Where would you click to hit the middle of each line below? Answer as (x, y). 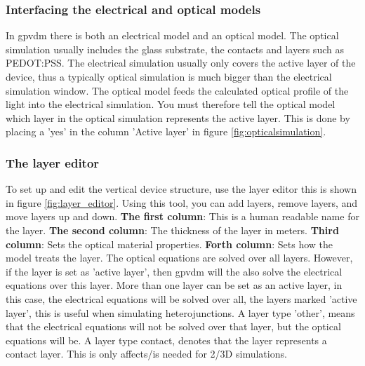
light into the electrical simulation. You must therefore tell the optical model (171, 104)
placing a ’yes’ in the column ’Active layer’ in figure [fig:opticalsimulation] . (166, 131)
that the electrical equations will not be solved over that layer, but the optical (173, 326)
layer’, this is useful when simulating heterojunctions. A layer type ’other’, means (180, 312)
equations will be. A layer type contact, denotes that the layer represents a (166, 340)
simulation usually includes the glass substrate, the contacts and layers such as (175, 49)
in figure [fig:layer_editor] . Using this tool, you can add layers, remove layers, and (182, 202)
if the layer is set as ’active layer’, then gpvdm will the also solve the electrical (174, 271)
